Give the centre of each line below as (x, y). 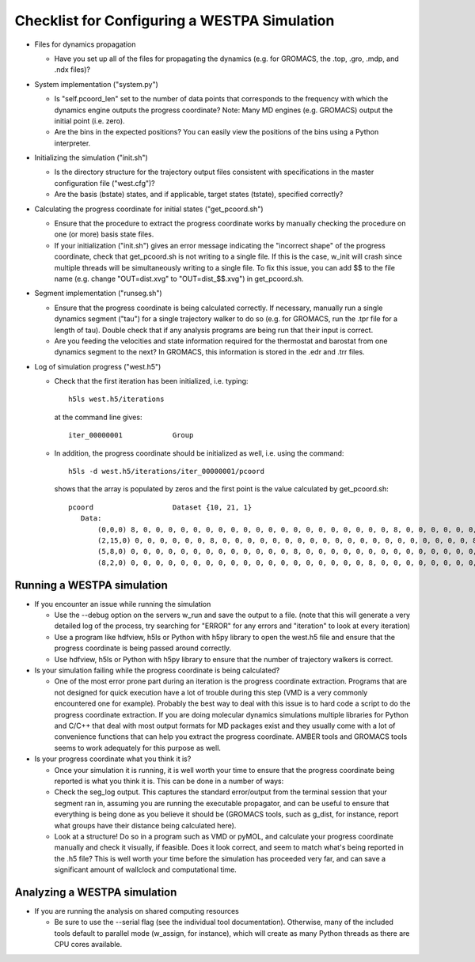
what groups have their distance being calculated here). (145, 825)
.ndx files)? (72, 70)
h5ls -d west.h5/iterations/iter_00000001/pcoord (167, 472)
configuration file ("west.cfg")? (105, 183)
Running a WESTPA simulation (91, 585)
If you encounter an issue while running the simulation (123, 604)
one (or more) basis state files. (104, 234)
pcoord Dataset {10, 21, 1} (160, 507)
